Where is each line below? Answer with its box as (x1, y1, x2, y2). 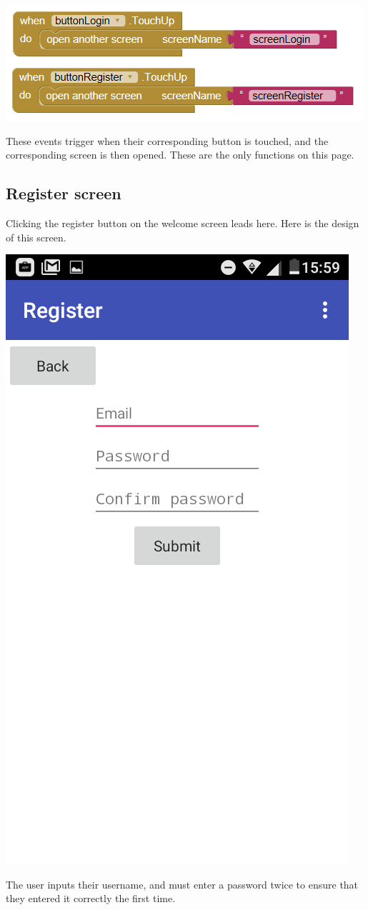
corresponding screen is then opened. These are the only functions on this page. (6, 147, 354, 162)
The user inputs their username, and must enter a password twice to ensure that (6, 876, 359, 891)
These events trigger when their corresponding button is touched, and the (6, 133, 329, 148)
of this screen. (6, 229, 66, 244)
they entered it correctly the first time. (6, 891, 176, 906)
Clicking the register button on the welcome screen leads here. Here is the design (6, 215, 359, 230)
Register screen (6, 182, 121, 204)
